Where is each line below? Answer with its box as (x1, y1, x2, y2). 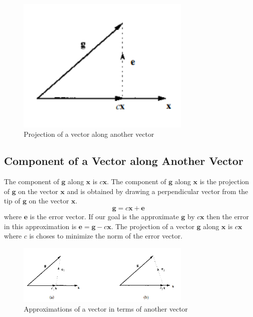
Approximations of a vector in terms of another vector (24, 304, 188, 314)
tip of (4, 196, 21, 206)
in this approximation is (4, 221, 77, 231)
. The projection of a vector (111, 221, 195, 231)
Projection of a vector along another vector (24, 129, 154, 139)
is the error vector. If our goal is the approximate (30, 211, 179, 221)
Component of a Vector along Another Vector (4, 153, 244, 168)
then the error (206, 211, 249, 221)
